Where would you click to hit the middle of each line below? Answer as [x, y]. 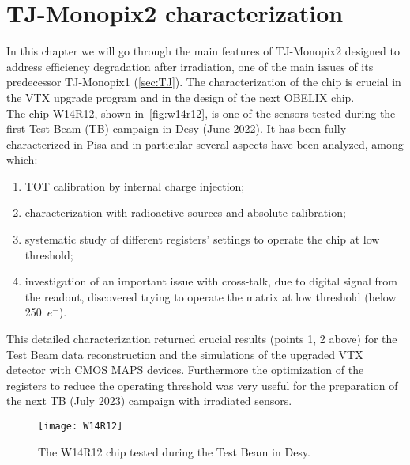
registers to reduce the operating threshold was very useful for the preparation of [202, 385]
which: [22, 159]
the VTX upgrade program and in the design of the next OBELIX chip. [181, 97]
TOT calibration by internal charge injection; [135, 185]
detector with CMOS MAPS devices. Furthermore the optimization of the [185, 370]
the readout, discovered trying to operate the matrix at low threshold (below [211, 296]
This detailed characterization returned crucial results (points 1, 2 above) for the [202, 339]
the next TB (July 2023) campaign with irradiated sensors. [149, 401]
